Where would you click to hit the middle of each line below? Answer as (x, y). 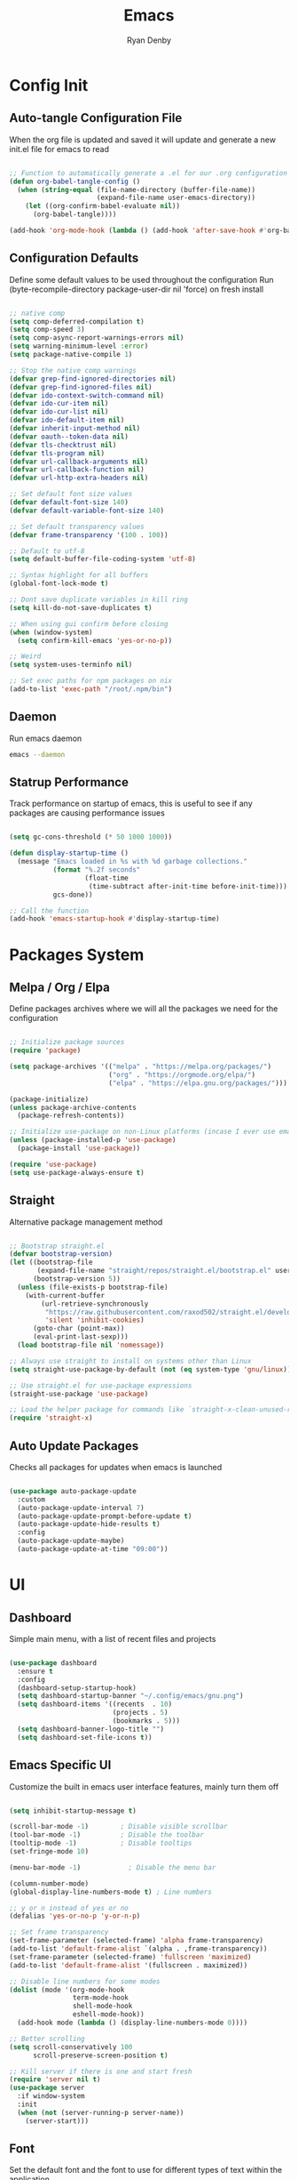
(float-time (106, 878)
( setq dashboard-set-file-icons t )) (85, 1737)
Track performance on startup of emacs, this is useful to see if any (131, 804)
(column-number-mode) (49, 1883)
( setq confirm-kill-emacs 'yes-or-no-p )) (95, 640)
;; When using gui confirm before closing (89, 623)
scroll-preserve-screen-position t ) (100, 2055)
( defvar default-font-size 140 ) (69, 503)
